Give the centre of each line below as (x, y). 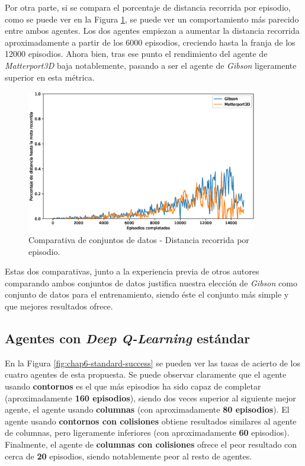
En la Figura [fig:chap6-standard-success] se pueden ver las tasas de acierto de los (152, 363)
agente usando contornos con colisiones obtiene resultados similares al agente (151, 421)
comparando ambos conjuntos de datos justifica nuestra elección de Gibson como (151, 283)
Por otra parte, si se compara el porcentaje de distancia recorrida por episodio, (148, 7)
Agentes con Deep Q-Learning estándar (128, 338)
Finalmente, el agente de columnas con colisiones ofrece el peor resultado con (151, 444)
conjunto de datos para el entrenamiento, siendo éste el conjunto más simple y (147, 294)
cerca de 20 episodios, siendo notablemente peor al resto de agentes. (129, 456)
